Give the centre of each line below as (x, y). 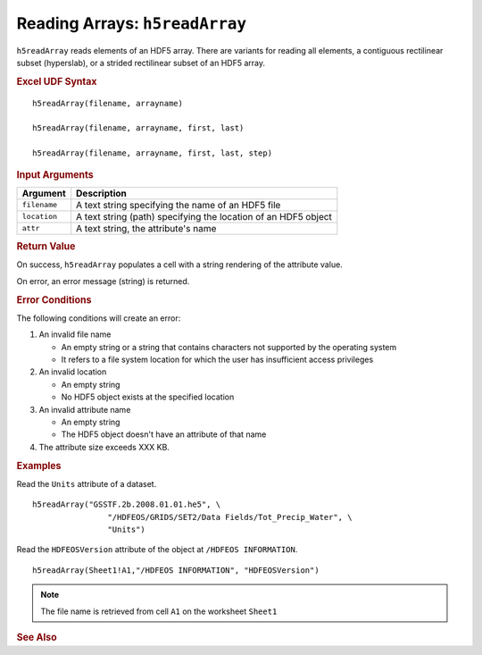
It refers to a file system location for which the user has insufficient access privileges (217, 360)
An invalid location (73, 372)
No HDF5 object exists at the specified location (148, 397)
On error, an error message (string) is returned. (103, 281)
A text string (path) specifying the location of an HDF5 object (204, 216)
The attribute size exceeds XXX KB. (104, 447)
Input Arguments (55, 174)
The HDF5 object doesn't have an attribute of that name (164, 434)
